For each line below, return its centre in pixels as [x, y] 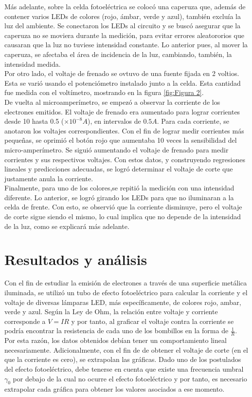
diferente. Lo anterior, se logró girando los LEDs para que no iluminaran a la [119, 197]
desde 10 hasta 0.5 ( [34, 121]
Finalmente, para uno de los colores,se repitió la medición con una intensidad [119, 188]
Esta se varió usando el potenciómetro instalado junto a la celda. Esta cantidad [123, 83]
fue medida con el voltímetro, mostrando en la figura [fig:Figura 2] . [104, 92]
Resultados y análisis [76, 259]
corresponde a [25, 321]
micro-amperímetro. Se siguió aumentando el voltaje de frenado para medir [117, 149]
